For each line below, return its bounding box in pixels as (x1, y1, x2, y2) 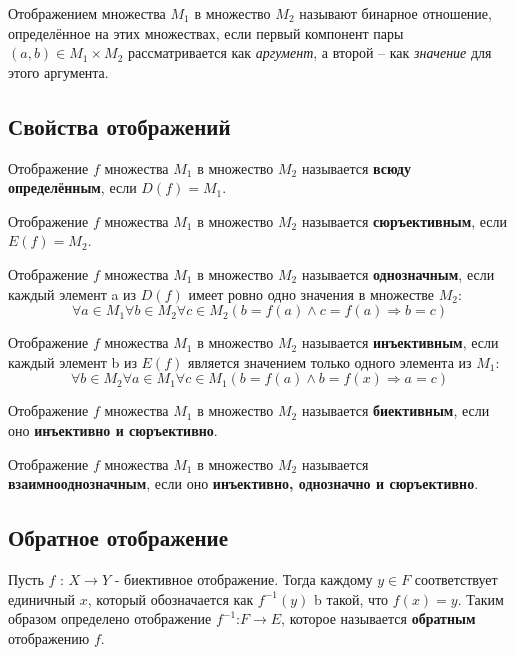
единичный (8, 588, 76, 609)
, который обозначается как (87, 588, 254, 609)
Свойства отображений (8, 110, 231, 141)
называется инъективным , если (301, 332, 499, 353)
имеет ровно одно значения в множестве (188, 283, 435, 304)
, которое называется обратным (281, 608, 476, 629)
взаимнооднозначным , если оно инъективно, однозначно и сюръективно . (8, 473, 479, 494)
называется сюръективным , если (301, 210, 508, 231)
